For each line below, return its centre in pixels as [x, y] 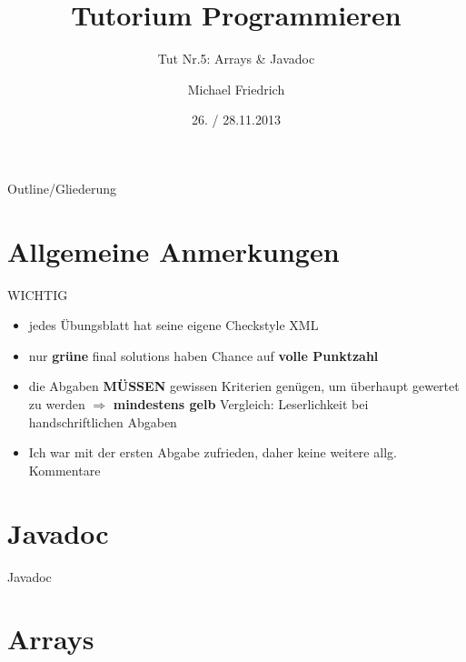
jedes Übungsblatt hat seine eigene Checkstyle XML [174, 325]
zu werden [57, 404]
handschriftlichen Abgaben [103, 421]
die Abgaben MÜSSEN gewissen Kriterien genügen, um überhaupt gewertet [244, 386]
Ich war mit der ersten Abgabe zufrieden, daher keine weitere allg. [213, 452]
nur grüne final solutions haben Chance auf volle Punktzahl [203, 355]
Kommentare [64, 470]
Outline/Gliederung [62, 188]
